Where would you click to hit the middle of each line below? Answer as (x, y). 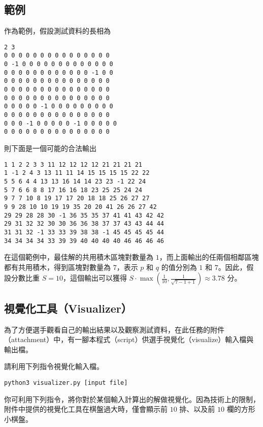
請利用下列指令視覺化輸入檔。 (54, 366)
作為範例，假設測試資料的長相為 (57, 31)
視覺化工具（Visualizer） (68, 308)
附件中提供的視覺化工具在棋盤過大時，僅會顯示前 (86, 409)
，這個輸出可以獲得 (95, 278)
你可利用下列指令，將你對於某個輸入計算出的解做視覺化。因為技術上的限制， (132, 399)
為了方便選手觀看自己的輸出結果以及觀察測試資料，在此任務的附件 (114, 329)
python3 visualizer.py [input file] (66, 383)
